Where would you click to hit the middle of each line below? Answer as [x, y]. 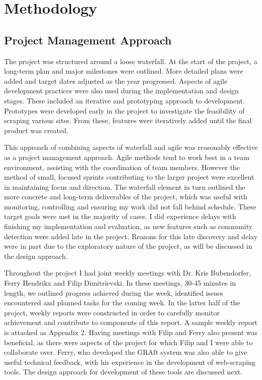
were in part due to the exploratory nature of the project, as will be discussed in [128, 246]
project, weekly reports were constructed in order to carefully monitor [112, 312]
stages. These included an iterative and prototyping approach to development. [124, 100]
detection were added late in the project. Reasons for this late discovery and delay [131, 236]
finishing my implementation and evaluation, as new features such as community [128, 226]
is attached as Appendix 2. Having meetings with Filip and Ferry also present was [131, 332]
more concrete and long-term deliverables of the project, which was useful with [126, 197]
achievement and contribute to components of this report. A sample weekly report [131, 322]
